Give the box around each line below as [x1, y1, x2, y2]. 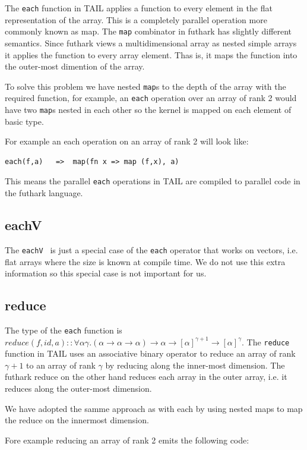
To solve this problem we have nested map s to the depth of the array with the [5, 80, 286, 92]
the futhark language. [5, 187, 83, 199]
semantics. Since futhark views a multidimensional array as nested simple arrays [5, 36, 297, 49]
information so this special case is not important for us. [5, 267, 207, 279]
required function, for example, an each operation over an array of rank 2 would [5, 92, 297, 104]
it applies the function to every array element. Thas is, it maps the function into [5, 48, 297, 61]
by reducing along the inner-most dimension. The [105, 358, 285, 371]
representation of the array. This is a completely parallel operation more [5, 13, 267, 26]
